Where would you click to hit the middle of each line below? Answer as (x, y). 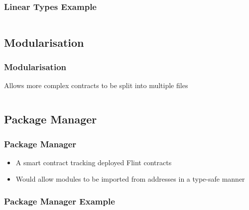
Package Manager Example (60, 201)
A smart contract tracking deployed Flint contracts (94, 162)
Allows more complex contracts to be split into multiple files (96, 85)
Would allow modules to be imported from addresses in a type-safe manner (130, 179)
